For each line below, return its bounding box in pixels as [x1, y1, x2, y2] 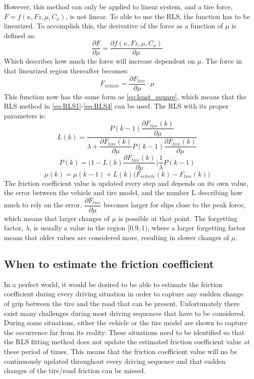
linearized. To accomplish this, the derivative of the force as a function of [4, 21, 223, 31]
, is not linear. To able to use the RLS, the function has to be [66, 11, 250, 21]
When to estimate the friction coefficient [4, 256, 214, 271]
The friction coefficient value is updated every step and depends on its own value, [4, 178, 249, 188]
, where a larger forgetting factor [147, 223, 246, 233]
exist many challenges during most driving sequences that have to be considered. [4, 308, 246, 318]
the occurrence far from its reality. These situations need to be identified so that [4, 327, 245, 337]
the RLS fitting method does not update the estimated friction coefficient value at [4, 336, 250, 347]
